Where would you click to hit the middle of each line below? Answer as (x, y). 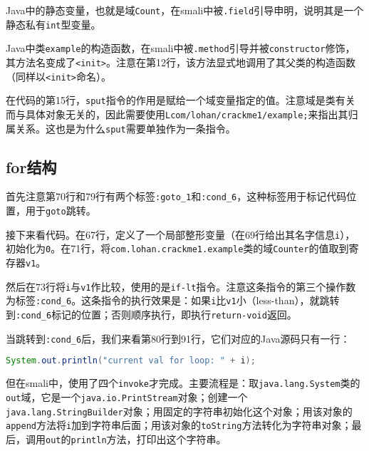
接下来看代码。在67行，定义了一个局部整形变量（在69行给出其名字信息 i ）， (181, 234)
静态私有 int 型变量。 (53, 24)
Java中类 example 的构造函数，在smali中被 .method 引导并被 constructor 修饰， (181, 48)
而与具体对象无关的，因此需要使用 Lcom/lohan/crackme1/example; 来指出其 (177, 114)
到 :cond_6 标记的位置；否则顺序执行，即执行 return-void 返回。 (151, 315)
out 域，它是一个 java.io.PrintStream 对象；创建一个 (127, 396)
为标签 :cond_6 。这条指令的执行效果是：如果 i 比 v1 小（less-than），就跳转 (173, 300)
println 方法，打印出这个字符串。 (149, 439)
